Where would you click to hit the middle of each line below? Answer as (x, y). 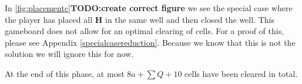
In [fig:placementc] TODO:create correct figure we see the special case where (149, 8)
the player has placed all (49, 19)
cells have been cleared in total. (241, 73)
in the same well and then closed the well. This (190, 19)
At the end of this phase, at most (65, 73)
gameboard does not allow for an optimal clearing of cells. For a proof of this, (145, 31)
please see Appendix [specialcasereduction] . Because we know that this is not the (150, 42)
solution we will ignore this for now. (69, 54)
